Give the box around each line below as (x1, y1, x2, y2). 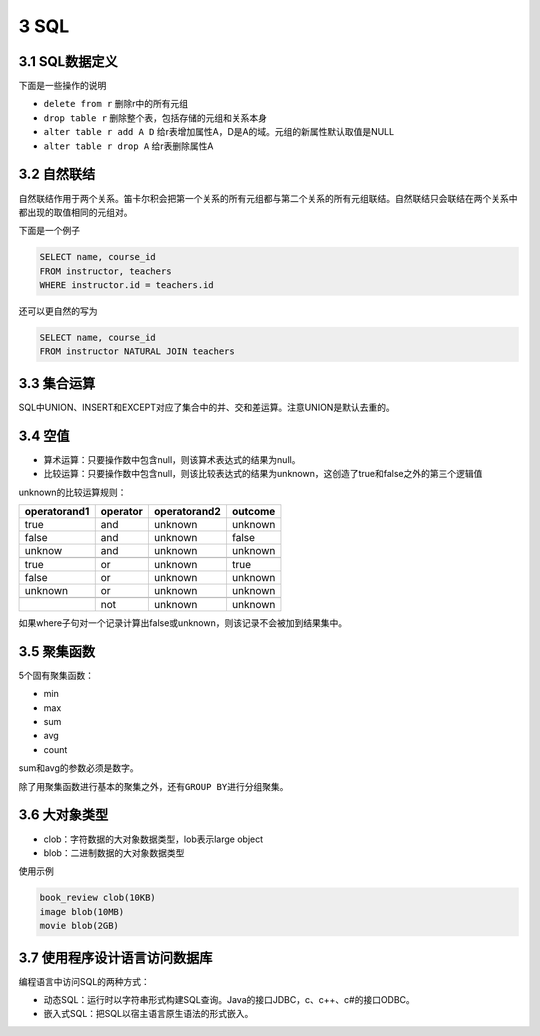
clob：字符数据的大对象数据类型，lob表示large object (43, 833, 264, 845)
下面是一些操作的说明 (18, 80, 107, 92)
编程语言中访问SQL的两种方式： (18, 975, 150, 987)
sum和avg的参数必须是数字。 (18, 762, 139, 774)
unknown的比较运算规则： (18, 486, 127, 498)
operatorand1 (24, 505, 90, 519)
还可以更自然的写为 (18, 305, 98, 317)
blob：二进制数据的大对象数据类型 (43, 846, 185, 859)
